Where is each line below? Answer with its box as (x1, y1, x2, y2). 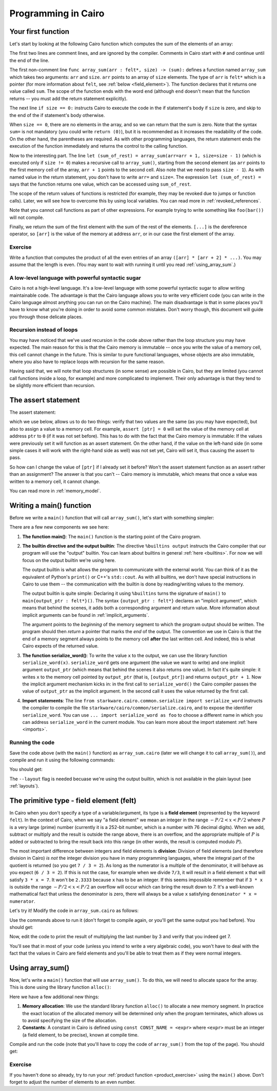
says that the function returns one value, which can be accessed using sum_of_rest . (9, 181, 192, 187)
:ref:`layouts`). (9, 783, 39, 789)
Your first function (9, 27, 69, 36)
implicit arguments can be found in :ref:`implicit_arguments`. (22, 612, 150, 618)
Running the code (9, 739, 55, 746)
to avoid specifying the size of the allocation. (22, 1017, 117, 1023)
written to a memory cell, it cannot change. (9, 478, 101, 484)
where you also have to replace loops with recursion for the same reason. (9, 358, 165, 365)
